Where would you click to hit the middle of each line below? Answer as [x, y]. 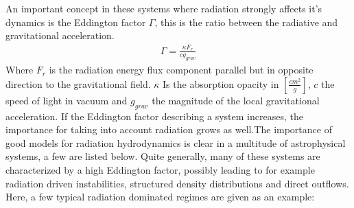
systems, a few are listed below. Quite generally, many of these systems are [163, 156]
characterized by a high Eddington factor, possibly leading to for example [160, 170]
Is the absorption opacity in [221, 83]
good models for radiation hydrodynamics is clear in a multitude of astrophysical [176, 142]
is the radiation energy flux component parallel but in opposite [181, 70]
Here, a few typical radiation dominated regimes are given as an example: [160, 197]
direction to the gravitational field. [78, 83]
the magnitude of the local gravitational [236, 100]
